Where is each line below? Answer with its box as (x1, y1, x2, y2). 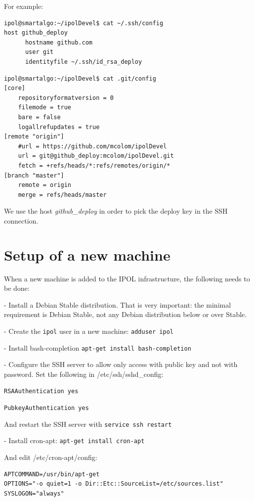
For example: (4, 1, 43, 11)
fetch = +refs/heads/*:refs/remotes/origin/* (18, 162, 170, 169)
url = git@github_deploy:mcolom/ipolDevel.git (18, 152, 174, 160)
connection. (4, 215, 39, 226)
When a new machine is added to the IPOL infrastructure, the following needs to (4, 273, 250, 283)
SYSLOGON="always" (4, 490, 64, 497)
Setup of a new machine (4, 244, 170, 265)
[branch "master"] (4, 172, 64, 179)
